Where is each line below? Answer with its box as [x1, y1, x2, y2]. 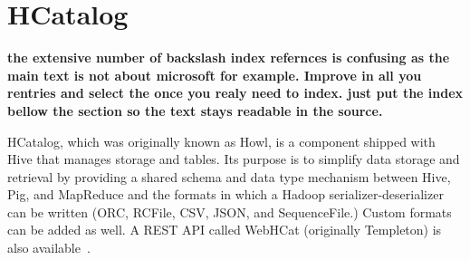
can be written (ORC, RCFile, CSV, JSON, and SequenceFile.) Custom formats [7, 202, 452, 221]
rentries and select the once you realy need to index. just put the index [7, 83, 464, 102]
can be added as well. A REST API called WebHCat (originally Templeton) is [7, 220, 442, 239]
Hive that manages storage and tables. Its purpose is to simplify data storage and [7, 149, 460, 169]
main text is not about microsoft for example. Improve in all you [7, 65, 422, 84]
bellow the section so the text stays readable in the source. [7, 101, 383, 120]
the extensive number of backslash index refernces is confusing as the [7, 48, 450, 67]
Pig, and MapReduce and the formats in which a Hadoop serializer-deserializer [7, 185, 444, 204]
